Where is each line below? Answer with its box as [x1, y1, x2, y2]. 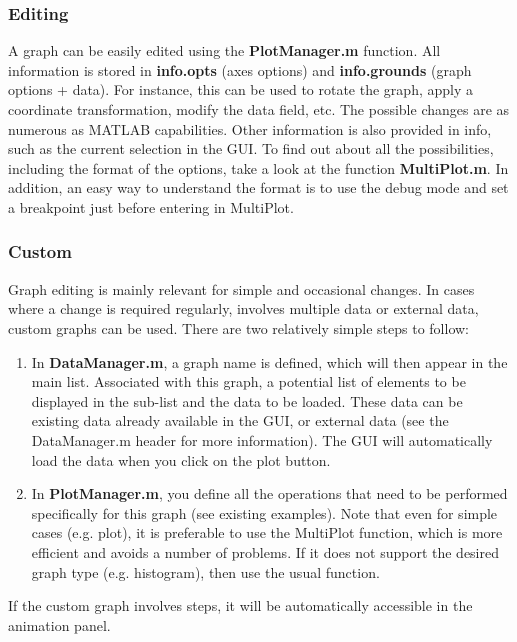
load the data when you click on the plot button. [31, 449, 331, 470]
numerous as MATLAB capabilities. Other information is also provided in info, [8, 118, 492, 139]
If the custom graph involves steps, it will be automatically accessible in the [8, 595, 473, 616]
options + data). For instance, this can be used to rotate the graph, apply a [8, 79, 473, 100]
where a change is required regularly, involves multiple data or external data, [8, 298, 479, 319]
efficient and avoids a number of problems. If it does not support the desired [31, 541, 500, 562]
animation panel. [8, 614, 111, 635]
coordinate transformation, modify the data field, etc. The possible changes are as [8, 99, 510, 119]
